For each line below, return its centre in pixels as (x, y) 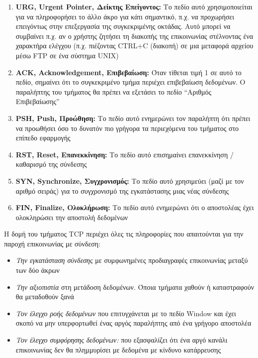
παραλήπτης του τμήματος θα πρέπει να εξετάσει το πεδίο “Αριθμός (114, 91)
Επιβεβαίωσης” (38, 101)
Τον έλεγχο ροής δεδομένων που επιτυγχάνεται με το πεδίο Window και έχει (126, 313)
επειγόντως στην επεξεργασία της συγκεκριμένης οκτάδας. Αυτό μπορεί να (123, 26)
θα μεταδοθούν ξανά (45, 297)
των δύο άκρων (38, 270)
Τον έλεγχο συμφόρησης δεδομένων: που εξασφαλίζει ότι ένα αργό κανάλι (122, 340)
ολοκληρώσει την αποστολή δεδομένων (72, 217)
